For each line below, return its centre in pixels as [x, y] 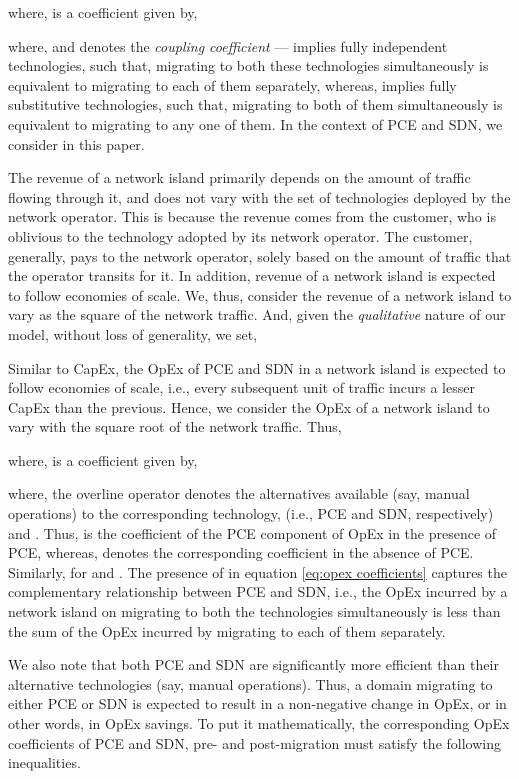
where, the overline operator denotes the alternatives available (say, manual [239, 493]
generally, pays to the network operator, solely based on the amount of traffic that [260, 255]
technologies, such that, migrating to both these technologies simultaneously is [248, 65]
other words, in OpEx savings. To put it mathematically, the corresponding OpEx [259, 723]
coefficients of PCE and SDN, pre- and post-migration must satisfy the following [254, 742]
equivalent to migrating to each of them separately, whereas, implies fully [232, 84]
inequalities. [44, 762]
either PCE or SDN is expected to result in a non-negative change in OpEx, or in [257, 703]
